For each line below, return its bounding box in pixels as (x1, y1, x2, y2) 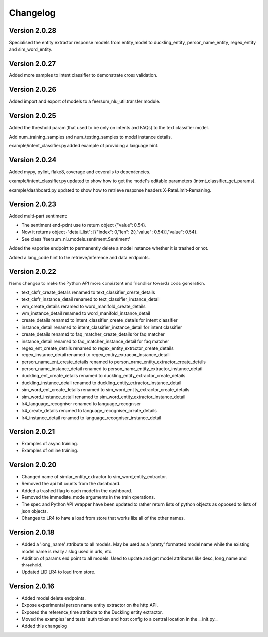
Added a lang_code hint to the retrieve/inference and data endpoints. (9, 254, 150, 260)
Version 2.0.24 (9, 155, 57, 164)
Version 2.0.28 (9, 26, 57, 35)
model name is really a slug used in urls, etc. (21, 548, 113, 554)
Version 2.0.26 (9, 85, 57, 94)
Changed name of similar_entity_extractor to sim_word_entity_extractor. (21, 474, 167, 480)
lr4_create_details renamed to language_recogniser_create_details (21, 408, 157, 414)
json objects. (21, 508, 48, 514)
